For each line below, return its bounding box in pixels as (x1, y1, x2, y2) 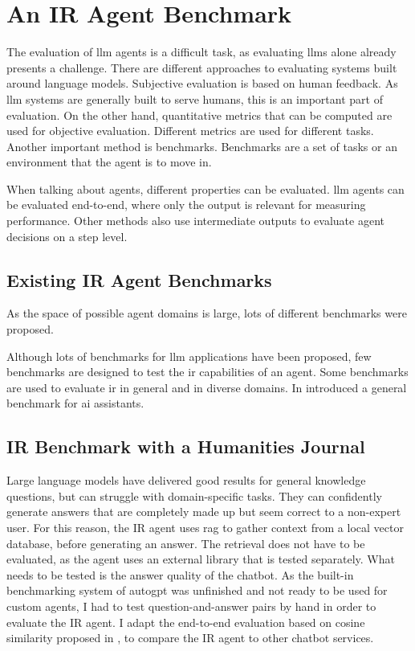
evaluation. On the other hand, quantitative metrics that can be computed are (6, 106, 393, 123)
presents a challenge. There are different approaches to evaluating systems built (6, 59, 397, 76)
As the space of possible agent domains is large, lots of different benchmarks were (6, 305, 407, 321)
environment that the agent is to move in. (6, 154, 212, 170)
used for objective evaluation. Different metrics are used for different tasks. (6, 122, 374, 139)
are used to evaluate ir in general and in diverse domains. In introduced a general (6, 379, 407, 395)
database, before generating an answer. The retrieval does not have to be (6, 534, 365, 551)
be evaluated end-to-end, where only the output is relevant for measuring (6, 196, 366, 213)
